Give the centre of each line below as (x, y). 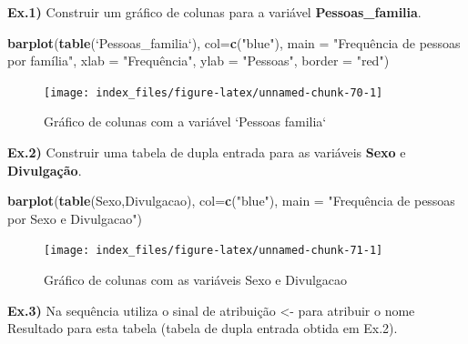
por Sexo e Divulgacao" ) (75, 218)
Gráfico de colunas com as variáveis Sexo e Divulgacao (196, 280)
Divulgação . (45, 170)
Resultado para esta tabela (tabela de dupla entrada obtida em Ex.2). (203, 328)
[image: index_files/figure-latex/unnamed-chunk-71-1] (214, 251)
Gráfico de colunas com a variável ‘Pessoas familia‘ (185, 121)
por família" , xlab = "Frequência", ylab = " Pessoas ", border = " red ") (198, 61)
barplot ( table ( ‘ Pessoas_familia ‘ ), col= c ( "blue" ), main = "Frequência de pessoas (234, 42)
